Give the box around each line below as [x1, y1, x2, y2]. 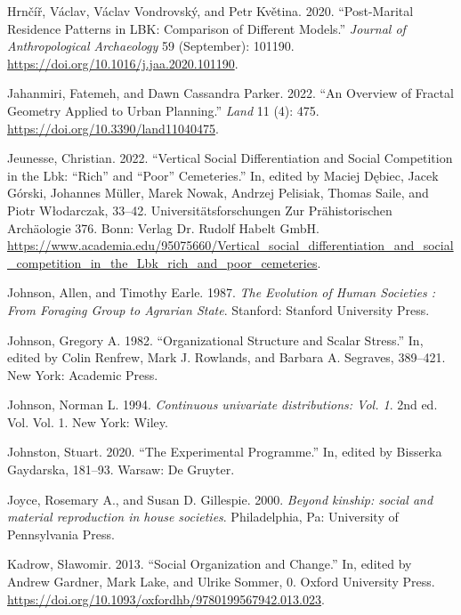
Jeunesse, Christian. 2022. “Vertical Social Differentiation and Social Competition [7, 149, 453, 167]
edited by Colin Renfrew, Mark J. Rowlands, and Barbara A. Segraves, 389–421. [7, 348, 446, 367]
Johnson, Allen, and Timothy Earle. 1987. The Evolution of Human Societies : [7, 283, 436, 302]
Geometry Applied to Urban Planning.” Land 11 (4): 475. [7, 101, 319, 119]
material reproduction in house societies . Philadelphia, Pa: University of [7, 507, 399, 526]
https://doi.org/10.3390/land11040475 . [7, 118, 219, 137]
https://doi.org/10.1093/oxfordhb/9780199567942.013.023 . [7, 589, 325, 608]
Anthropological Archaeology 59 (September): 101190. [7, 36, 295, 55]
